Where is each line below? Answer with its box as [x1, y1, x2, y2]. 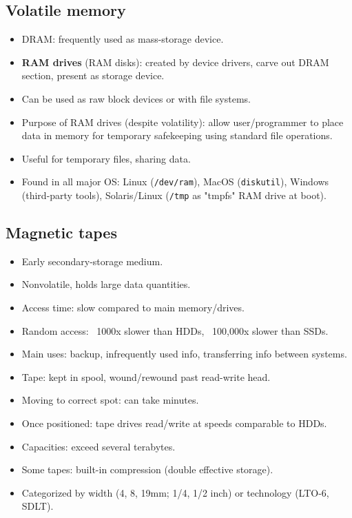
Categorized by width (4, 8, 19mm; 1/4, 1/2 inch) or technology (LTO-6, [21, 485, 329, 499]
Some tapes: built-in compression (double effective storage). [21, 462, 273, 477]
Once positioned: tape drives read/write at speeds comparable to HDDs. [21, 416, 327, 431]
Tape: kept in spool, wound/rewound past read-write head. [21, 369, 271, 384]
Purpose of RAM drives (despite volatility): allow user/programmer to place [21, 114, 344, 129]
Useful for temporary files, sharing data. [21, 151, 191, 165]
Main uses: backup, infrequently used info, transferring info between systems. [21, 346, 347, 361]
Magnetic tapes [6, 222, 117, 243]
